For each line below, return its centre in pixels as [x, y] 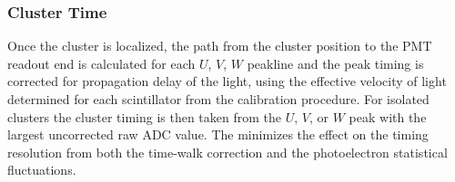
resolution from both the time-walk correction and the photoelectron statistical [227, 152]
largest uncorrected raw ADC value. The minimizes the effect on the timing [218, 134]
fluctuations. [42, 170]
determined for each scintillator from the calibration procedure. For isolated [218, 99]
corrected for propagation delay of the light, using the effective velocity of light [227, 81]
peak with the [388, 116]
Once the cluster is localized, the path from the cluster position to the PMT [220, 46]
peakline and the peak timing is [335, 63]
